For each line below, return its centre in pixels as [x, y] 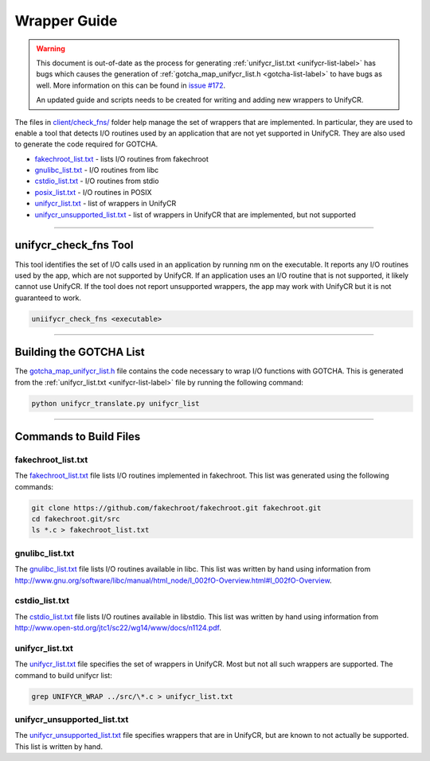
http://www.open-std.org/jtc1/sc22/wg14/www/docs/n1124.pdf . [118, 628]
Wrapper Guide [66, 21]
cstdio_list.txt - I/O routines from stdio [97, 181]
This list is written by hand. [59, 746]
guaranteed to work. [48, 298]
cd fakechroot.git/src [76, 519]
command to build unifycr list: [64, 675]
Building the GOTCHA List [80, 352]
